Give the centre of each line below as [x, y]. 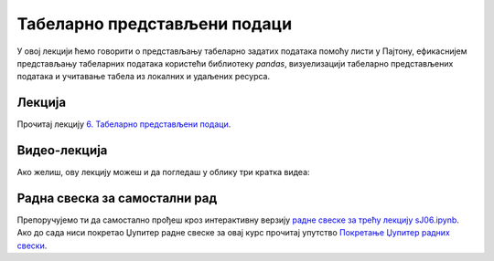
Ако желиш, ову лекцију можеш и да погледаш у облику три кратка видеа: [163, 172]
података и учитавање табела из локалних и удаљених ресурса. [144, 77]
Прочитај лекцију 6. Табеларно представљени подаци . [124, 124]
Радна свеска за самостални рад [117, 198]
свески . [32, 245]
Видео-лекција [62, 151]
